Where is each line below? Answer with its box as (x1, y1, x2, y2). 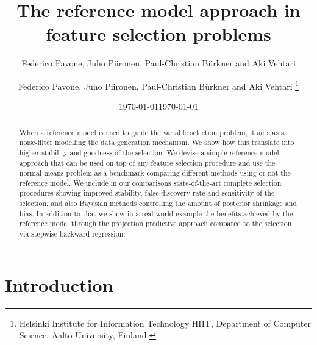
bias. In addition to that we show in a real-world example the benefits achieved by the (19, 208, 293, 218)
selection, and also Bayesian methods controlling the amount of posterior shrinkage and (19, 198, 297, 208)
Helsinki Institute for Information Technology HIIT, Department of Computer (19, 316, 311, 329)
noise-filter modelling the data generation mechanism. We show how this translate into (19, 137, 294, 148)
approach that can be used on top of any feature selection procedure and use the (19, 157, 276, 168)
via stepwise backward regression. (19, 229, 126, 239)
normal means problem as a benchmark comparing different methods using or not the (19, 168, 291, 178)
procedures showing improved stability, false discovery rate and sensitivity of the (19, 188, 275, 198)
